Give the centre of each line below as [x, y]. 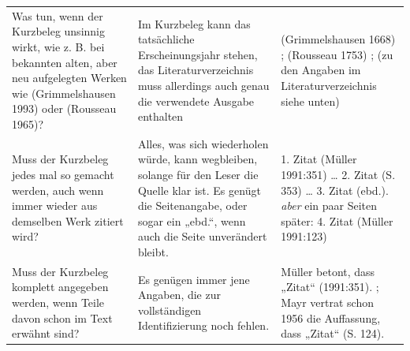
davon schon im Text [62, 317]
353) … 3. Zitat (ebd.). [335, 190]
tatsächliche [166, 39]
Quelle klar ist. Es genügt [199, 190]
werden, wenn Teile [58, 302]
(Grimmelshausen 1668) [338, 39]
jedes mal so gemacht [63, 174]
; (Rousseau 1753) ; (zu [337, 54]
